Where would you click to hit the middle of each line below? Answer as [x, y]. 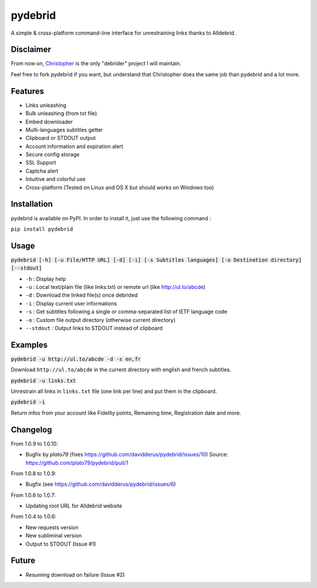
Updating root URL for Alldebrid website [74, 506]
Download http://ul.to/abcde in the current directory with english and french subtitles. [121, 369]
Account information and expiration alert [74, 146]
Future [23, 561]
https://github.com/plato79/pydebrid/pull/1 [77, 463]
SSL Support [41, 163]
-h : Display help [46, 278]
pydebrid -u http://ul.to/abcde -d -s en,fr [76, 359]
